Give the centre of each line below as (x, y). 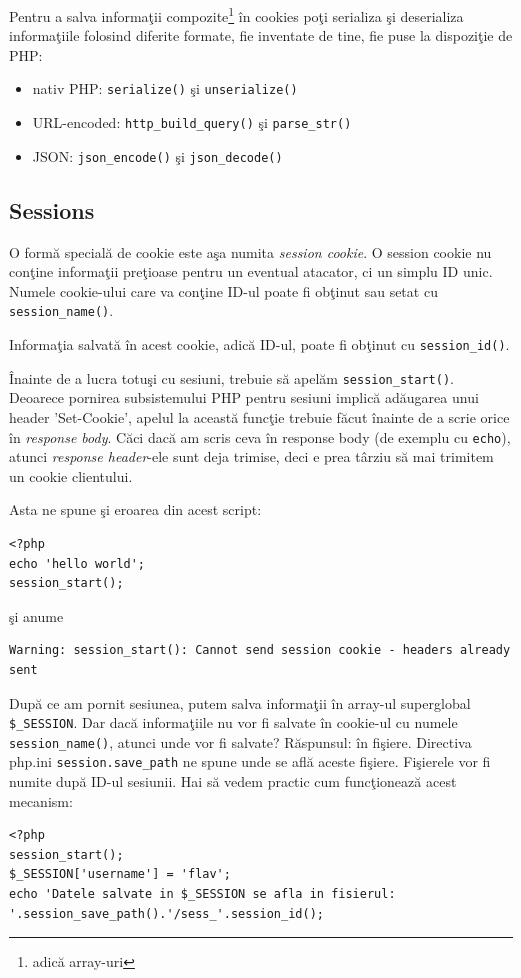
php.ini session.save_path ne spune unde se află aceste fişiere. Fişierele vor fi (250, 761)
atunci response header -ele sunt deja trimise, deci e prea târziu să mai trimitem (251, 456)
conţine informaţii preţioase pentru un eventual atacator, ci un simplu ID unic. (251, 271)
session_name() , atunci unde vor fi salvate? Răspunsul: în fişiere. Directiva (240, 741)
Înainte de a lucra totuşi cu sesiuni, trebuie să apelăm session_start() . (231, 377)
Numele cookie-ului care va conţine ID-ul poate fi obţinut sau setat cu (223, 290)
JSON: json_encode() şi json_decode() (157, 155)
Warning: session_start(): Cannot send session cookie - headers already (260, 650)
